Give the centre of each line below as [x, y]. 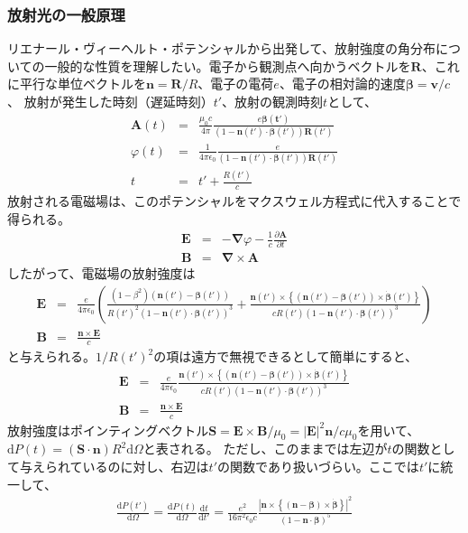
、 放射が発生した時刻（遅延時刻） [110, 101]
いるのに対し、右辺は [146, 466]
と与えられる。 [51, 356]
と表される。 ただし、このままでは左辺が [265, 449]
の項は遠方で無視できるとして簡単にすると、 [286, 356]
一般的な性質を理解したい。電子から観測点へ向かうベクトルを [228, 65]
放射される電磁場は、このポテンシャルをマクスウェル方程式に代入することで [234, 201]
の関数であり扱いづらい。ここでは [318, 466]
